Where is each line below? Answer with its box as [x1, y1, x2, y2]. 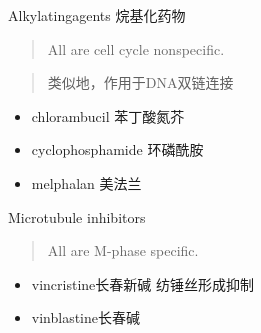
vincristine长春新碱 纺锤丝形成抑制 [31, 273, 254, 294]
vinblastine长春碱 [31, 307, 141, 328]
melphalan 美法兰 [31, 172, 142, 193]
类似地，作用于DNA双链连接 [47, 72, 234, 93]
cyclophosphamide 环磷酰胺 [31, 139, 204, 160]
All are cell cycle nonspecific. [47, 38, 225, 59]
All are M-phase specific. [47, 240, 199, 261]
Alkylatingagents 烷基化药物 [8, 5, 186, 25]
